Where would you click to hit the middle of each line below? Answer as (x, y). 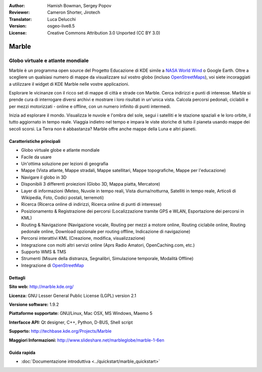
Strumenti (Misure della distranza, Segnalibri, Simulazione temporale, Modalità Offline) (107, 259)
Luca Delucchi (62, 19)
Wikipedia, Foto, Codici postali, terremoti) (63, 197)
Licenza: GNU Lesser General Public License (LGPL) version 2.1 (73, 295)
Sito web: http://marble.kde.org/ (41, 287)
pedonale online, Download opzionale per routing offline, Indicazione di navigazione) (106, 231)
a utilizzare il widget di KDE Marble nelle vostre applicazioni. (69, 84)
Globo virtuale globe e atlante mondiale (60, 150)
